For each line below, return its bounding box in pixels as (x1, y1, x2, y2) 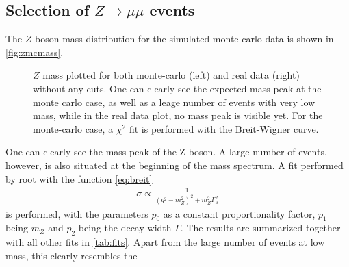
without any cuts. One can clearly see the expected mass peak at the (33, 81, 322, 95)
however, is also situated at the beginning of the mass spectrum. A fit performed (5, 157, 344, 172)
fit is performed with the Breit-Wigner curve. (129, 121, 319, 136)
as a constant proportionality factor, (163, 206, 315, 220)
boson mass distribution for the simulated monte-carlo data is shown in (35, 31, 334, 46)
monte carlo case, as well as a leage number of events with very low (33, 94, 315, 109)
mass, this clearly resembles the (5, 248, 138, 262)
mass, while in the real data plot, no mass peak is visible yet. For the (33, 108, 323, 123)
